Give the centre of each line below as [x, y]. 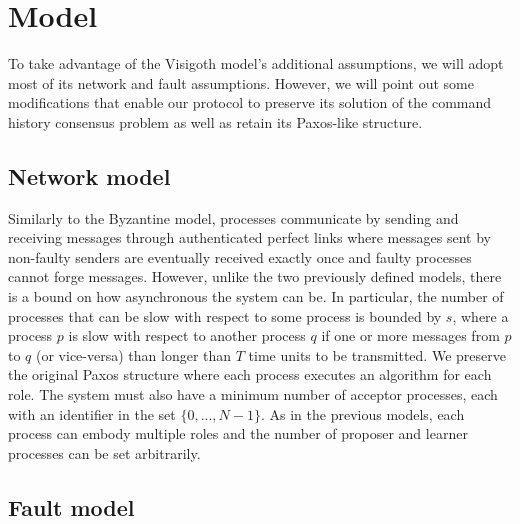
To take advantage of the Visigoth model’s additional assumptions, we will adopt [256, 63]
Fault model [71, 506]
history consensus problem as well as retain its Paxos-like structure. [215, 121]
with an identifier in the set [92, 413]
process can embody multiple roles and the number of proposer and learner [238, 433]
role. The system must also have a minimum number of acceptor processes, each [253, 394]
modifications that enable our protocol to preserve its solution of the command [250, 102]
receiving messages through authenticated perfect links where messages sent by [249, 237]
